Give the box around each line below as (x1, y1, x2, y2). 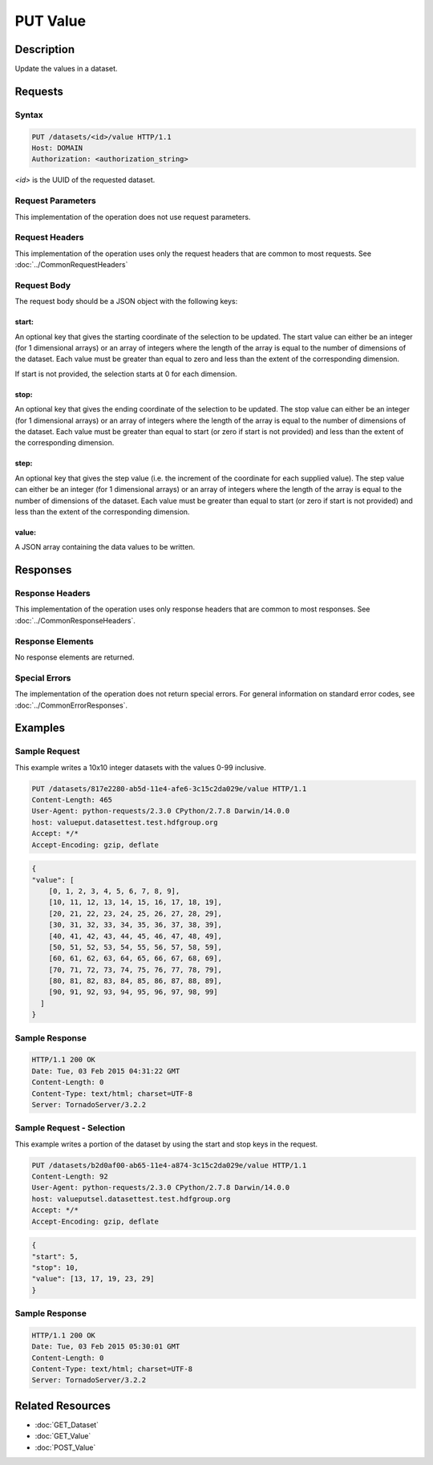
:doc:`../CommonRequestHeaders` (14, 260, 128, 270)
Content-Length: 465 (31, 795, 112, 805)
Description (14, 43, 75, 56)
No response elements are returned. (14, 652, 135, 662)
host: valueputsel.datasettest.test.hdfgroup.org (31, 1194, 231, 1203)
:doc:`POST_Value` (34, 1443, 96, 1452)
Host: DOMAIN (31, 144, 83, 152)
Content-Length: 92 (31, 1172, 108, 1181)
